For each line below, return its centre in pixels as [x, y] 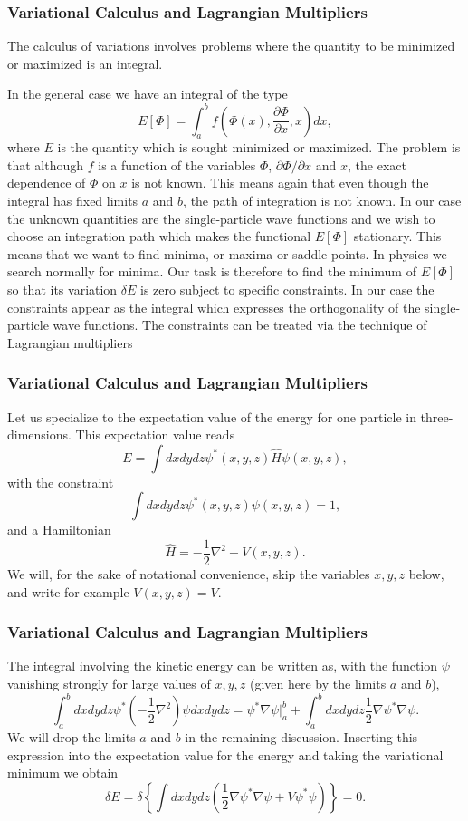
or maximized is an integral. [85, 63]
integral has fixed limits [73, 201]
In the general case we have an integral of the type [148, 94]
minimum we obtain [63, 773]
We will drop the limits [72, 736]
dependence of [47, 183]
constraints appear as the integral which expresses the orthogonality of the [214, 307]
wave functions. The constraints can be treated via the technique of [240, 325]
